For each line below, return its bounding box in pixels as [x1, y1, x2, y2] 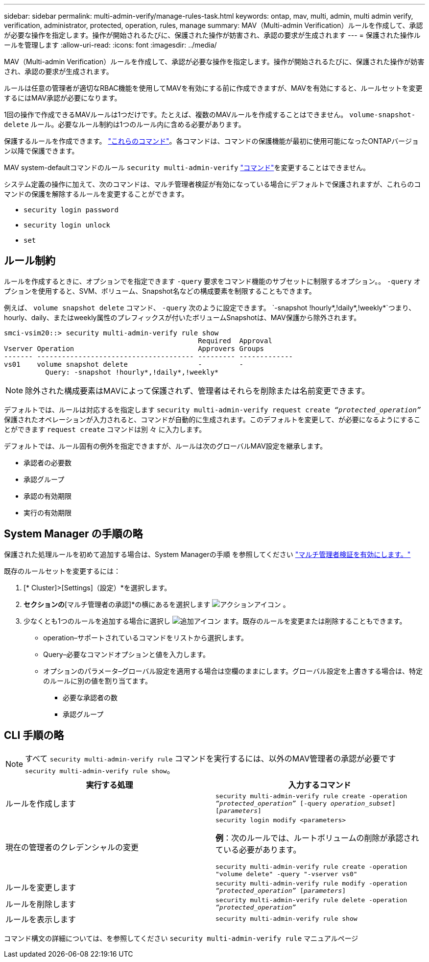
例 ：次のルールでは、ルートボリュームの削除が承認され [215, 833, 419, 843]
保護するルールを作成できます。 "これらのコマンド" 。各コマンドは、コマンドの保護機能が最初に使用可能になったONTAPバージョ [4, 137, 419, 145]
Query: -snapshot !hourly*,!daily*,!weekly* [45, 368, 219, 376]
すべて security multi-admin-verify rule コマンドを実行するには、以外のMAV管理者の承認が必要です [25, 753, 396, 763]
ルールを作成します [5, 799, 76, 809]
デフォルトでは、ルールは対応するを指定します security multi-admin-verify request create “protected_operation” [4, 405, 421, 414]
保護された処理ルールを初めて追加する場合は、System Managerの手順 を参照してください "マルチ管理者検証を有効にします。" [4, 550, 411, 558]
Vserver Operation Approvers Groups [4, 344, 264, 353]
